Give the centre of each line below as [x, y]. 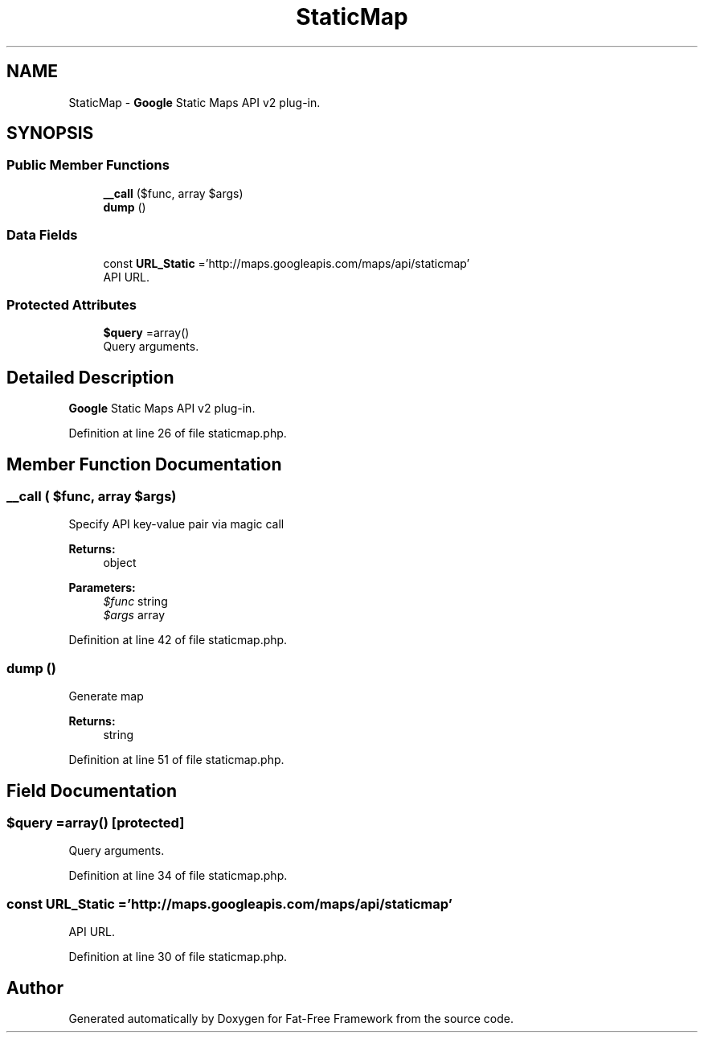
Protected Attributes [72, 304]
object [120, 563]
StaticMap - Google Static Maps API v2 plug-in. [194, 102]
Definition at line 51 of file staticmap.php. [176, 760]
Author [35, 988]
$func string [135, 602]
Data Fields [42, 235]
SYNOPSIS [50, 133]
